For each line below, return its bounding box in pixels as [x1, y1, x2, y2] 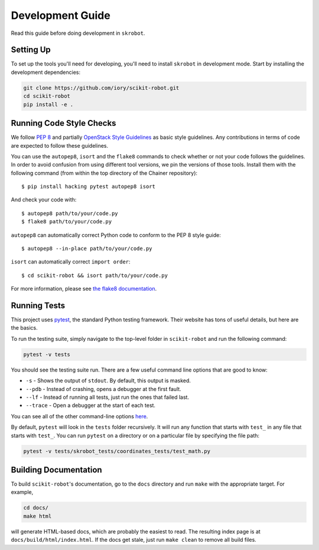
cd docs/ [23, 505, 49, 511]
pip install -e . [23, 101, 74, 108]
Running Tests [11, 301, 65, 310]
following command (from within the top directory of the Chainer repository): [11, 169, 198, 177]
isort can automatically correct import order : [11, 258, 131, 265]
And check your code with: [11, 196, 77, 203]
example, [11, 489, 34, 496]
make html [23, 513, 52, 519]
